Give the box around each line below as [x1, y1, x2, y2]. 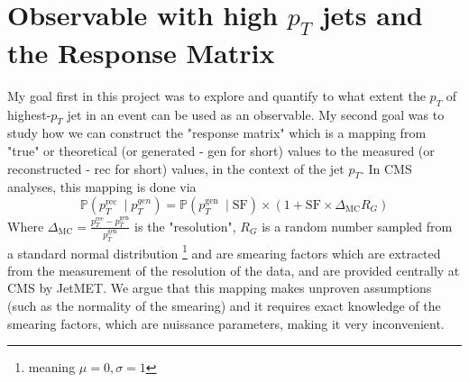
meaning [28, 358, 76, 377]
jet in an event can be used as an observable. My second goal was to [67, 105, 445, 123]
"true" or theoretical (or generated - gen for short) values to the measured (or [7, 141, 435, 159]
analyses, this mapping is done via [7, 177, 197, 196]
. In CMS [360, 159, 412, 177]
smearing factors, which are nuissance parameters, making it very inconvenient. [7, 314, 445, 332]
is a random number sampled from [262, 216, 453, 235]
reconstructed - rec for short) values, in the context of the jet [7, 159, 345, 177]
